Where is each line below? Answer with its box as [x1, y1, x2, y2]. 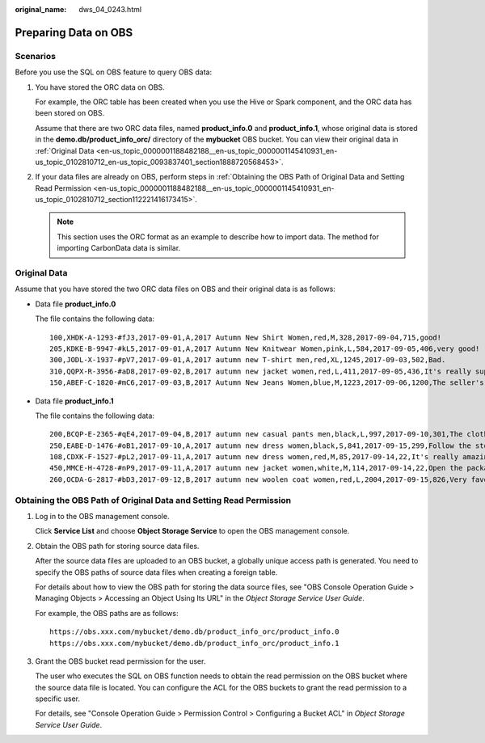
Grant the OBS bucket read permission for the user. [35, 656, 206, 666]
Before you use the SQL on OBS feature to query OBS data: [15, 67, 213, 77]
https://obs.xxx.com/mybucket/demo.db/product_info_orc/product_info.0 [49, 627, 339, 636]
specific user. [35, 694, 81, 703]
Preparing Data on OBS [15, 25, 133, 40]
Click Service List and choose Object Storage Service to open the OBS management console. [35, 526, 350, 536]
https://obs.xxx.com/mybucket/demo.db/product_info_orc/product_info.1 [49, 639, 339, 648]
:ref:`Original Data [35, 146, 95, 155]
